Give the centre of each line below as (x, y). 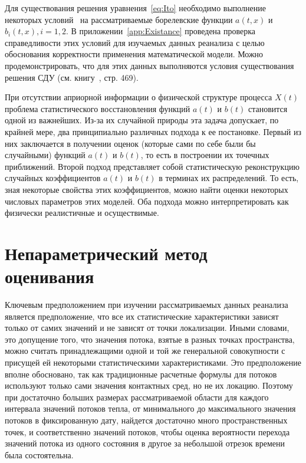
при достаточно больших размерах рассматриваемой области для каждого (137, 397)
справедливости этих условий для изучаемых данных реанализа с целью (135, 42)
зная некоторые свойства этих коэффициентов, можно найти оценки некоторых (147, 189)
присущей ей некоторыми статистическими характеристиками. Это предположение (153, 362)
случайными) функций (45, 155)
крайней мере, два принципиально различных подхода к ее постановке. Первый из (153, 131)
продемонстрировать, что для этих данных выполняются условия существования (149, 65)
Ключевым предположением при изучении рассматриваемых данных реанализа (147, 304)
